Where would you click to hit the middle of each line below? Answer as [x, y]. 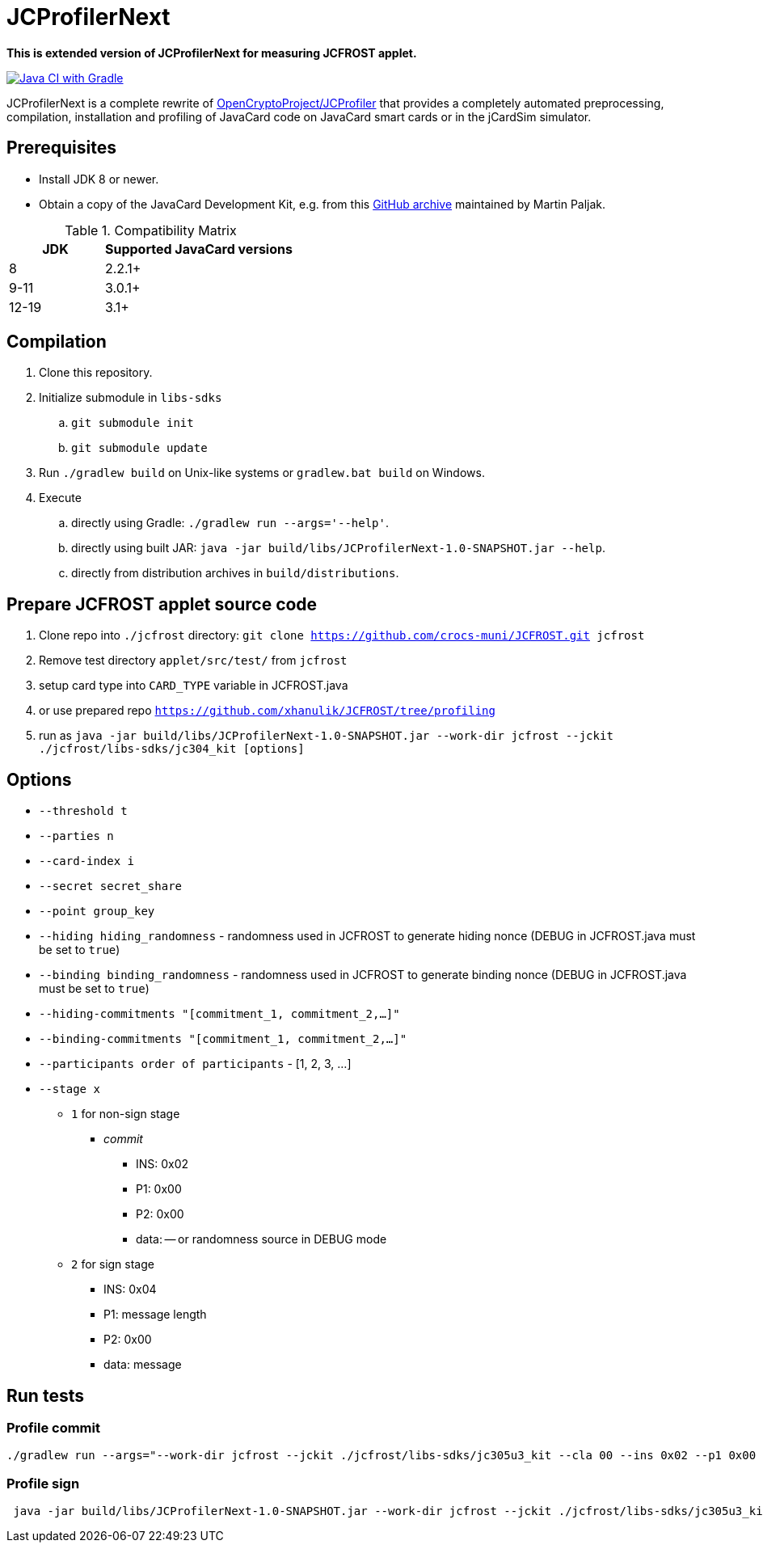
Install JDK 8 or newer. [99, 179]
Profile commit [53, 1427]
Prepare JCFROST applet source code [162, 604]
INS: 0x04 [130, 1289]
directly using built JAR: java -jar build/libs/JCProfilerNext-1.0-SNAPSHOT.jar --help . [338, 548]
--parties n [76, 836]
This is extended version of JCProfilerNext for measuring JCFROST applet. [212, 53]
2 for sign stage [113, 1264]
